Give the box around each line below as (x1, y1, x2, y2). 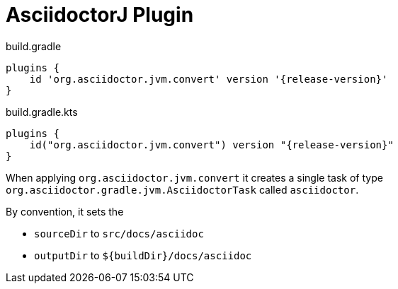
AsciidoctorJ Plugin (6, 3, 194, 27)
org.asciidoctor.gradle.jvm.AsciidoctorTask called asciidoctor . (6, 183, 359, 196)
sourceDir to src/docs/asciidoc (34, 227, 204, 240)
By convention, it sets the (6, 205, 124, 218)
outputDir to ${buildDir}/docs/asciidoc (34, 249, 252, 261)
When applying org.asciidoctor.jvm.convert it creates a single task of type (6, 171, 383, 184)
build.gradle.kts (6, 105, 78, 118)
